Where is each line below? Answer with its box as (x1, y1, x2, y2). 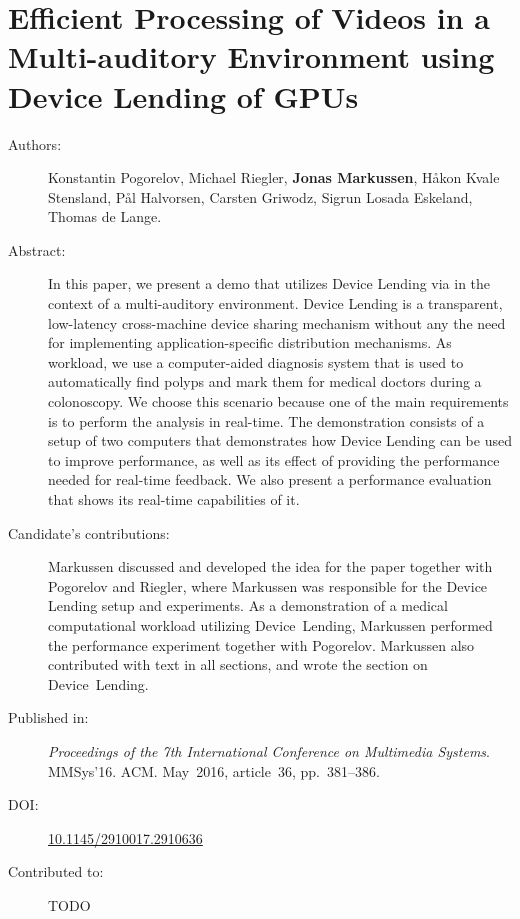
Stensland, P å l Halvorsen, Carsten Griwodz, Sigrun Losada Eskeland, (48, 186, 473, 207)
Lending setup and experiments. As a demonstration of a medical (48, 595, 448, 616)
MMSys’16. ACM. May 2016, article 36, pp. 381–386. (48, 760, 380, 781)
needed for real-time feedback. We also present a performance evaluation (48, 469, 492, 490)
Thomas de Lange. (48, 206, 162, 227)
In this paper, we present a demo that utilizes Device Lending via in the (48, 273, 491, 294)
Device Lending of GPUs (8, 75, 359, 116)
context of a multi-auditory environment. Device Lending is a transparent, (48, 293, 503, 314)
